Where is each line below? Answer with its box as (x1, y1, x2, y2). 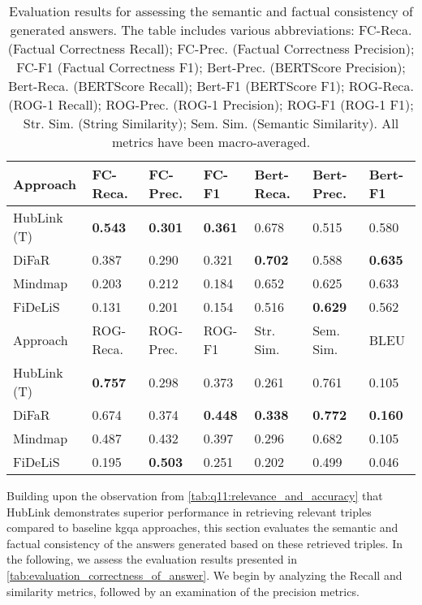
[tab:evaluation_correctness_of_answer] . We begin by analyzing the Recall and (6, 566, 403, 583)
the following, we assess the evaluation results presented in (6, 551, 297, 568)
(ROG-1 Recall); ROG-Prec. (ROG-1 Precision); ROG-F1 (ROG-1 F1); (8, 95, 414, 114)
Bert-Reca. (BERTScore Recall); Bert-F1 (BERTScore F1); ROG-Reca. (8, 76, 414, 95)
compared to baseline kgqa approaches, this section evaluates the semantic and (6, 519, 398, 536)
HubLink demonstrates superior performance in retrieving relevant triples (6, 503, 372, 520)
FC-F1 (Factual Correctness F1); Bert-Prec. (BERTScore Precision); (16, 58, 406, 76)
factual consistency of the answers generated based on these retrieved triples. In (6, 534, 403, 551)
